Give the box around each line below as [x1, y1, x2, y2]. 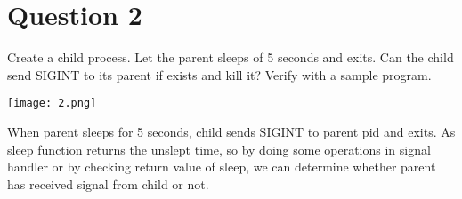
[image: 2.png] [7, 97, 97, 110]
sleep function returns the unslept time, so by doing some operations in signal [7, 139, 431, 158]
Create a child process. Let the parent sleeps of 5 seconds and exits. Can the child [7, 48, 454, 67]
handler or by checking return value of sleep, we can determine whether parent [7, 157, 436, 176]
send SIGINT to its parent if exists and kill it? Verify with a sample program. [7, 65, 432, 84]
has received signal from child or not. [7, 174, 209, 193]
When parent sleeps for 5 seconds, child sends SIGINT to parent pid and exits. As [7, 122, 456, 140]
